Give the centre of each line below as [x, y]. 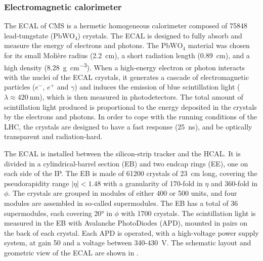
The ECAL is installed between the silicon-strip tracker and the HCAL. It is [122, 153]
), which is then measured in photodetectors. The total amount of [141, 97]
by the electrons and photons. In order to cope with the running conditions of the [131, 117]
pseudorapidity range [37, 183]
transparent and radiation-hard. [53, 136]
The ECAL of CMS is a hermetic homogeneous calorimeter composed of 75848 [126, 26]
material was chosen [219, 45]
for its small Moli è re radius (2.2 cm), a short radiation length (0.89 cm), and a [127, 55]
